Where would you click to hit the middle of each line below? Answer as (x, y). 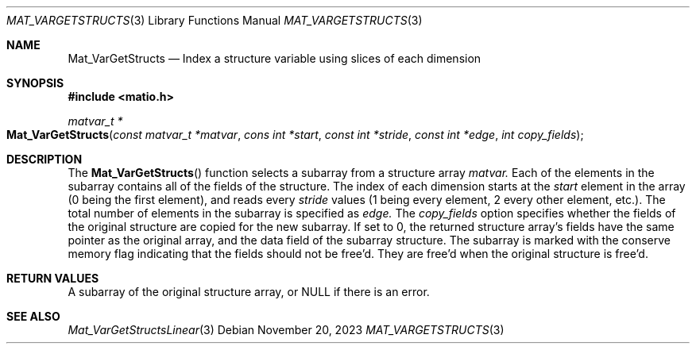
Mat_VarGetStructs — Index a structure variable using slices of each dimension (275, 58)
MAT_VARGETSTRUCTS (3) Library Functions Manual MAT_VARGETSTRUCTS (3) (215, 20)
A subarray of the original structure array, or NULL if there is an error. (249, 292)
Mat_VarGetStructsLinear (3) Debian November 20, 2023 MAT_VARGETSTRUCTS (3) (286, 330)
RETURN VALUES (53, 278)
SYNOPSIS (35, 83)
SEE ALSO (33, 316)
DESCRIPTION (44, 159)
